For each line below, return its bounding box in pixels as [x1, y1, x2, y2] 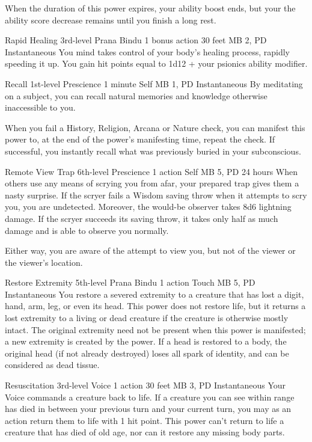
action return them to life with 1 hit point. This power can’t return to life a [5, 414, 284, 426]
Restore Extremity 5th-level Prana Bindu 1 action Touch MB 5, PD [5, 276, 255, 289]
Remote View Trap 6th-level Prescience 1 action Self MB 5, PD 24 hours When [5, 165, 298, 177]
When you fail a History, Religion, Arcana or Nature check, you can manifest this [5, 121, 305, 134]
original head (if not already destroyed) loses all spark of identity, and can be [5, 346, 289, 359]
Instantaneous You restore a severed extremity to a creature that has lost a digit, [5, 287, 304, 300]
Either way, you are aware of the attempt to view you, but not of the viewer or [5, 244, 296, 257]
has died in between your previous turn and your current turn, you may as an [5, 402, 292, 415]
